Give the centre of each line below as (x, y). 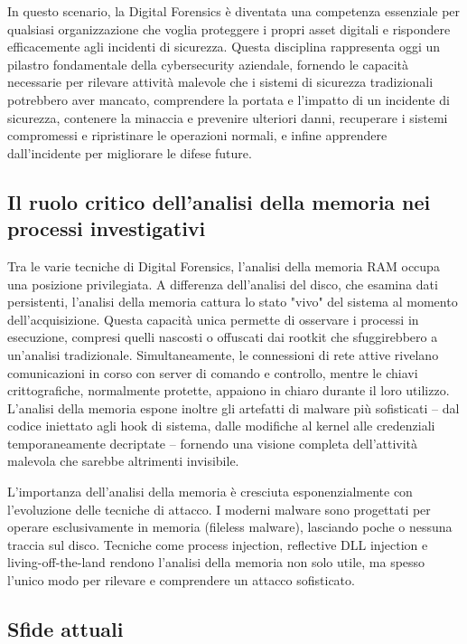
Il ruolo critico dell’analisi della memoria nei (219, 201)
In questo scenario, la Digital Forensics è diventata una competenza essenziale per (234, 11)
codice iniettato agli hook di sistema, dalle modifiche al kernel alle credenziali (221, 426)
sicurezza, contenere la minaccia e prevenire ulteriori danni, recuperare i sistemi (228, 117)
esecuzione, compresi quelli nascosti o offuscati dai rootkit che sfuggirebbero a (223, 337)
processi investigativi (107, 228)
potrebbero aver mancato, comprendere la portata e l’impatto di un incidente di (229, 99)
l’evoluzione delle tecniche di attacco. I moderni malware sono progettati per (219, 509)
